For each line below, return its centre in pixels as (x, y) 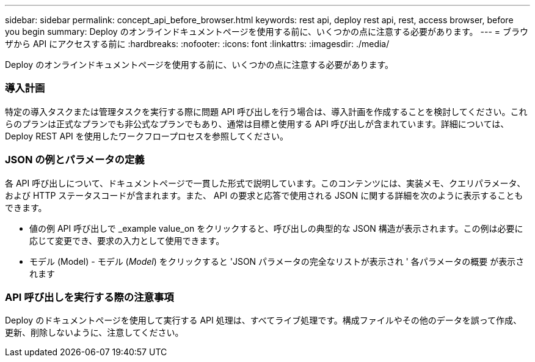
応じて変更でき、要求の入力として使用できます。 (127, 240)
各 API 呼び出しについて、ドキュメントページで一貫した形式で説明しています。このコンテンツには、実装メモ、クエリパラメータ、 (265, 183)
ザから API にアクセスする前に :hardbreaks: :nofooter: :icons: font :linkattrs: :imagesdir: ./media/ (197, 44)
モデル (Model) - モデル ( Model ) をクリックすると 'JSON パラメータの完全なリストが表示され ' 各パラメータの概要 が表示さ (277, 261)
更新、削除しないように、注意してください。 (94, 333)
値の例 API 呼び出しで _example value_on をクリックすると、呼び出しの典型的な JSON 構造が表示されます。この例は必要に (276, 228)
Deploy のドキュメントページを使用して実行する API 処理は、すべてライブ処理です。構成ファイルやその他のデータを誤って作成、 (264, 320)
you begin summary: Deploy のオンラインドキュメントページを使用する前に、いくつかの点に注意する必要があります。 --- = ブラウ (267, 31)
